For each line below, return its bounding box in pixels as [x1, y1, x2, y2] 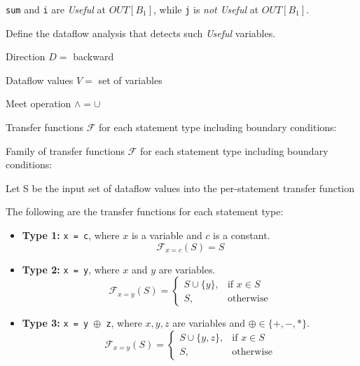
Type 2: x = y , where [22, 262, 120, 276]
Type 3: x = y [22, 316, 89, 330]
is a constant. [213, 228, 270, 242]
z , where [106, 316, 142, 330]
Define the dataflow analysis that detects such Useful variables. [6, 25, 276, 40]
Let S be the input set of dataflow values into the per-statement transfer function [6, 180, 355, 195]
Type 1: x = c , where [22, 228, 120, 242]
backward [73, 49, 114, 64]
